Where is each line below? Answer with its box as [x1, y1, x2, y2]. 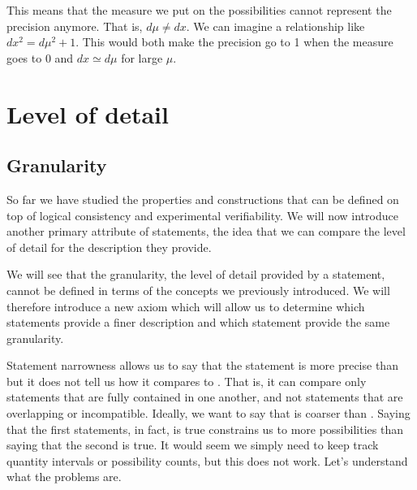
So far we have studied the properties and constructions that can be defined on [6, 190, 399, 207]
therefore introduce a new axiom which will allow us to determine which [6, 297, 365, 314]
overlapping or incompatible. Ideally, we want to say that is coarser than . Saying [6, 405, 411, 422]
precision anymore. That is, [6, 17, 143, 34]
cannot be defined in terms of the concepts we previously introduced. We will [6, 281, 390, 298]
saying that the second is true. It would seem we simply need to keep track [6, 436, 379, 453]
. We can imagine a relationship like [186, 17, 365, 34]
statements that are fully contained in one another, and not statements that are [6, 388, 403, 405]
